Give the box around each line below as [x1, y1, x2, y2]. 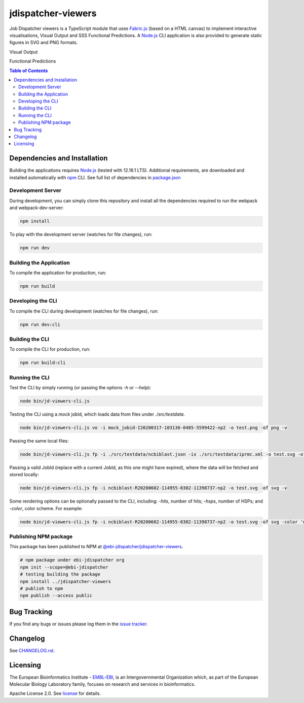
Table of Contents [9, 68, 48, 74]
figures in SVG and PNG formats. [9, 40, 78, 46]
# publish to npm [20, 586, 63, 591]
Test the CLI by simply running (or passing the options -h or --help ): [9, 385, 151, 391]
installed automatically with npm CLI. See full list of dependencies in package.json [9, 174, 181, 180]
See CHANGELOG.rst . [9, 647, 55, 653]
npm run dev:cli [20, 321, 61, 327]
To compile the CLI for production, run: [9, 346, 91, 352]
